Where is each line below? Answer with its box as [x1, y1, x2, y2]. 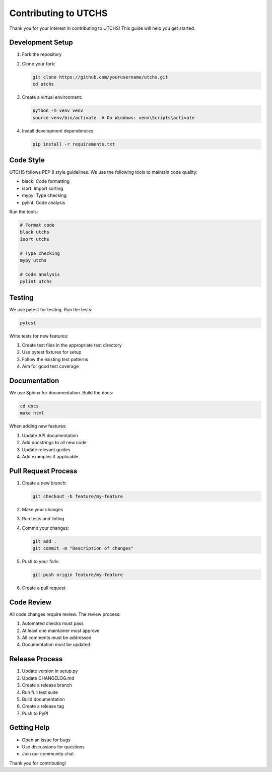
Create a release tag [22, 703, 64, 710]
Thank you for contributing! [9, 760, 66, 766]
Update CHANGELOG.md [22, 675, 75, 681]
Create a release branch [22, 682, 73, 688]
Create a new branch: [22, 480, 67, 486]
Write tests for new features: [9, 333, 69, 339]
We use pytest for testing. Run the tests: [9, 306, 93, 312]
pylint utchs [20, 278, 52, 285]
